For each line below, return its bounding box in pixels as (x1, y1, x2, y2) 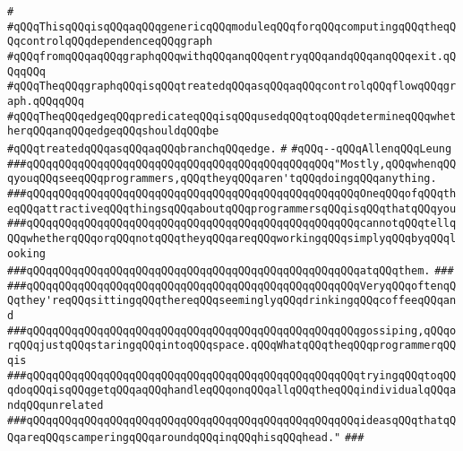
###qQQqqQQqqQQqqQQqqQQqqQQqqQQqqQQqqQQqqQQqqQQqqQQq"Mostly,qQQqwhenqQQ (7, 157, 457, 170)
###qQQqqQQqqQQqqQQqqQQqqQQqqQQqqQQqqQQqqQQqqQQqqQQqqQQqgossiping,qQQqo (7, 324, 457, 337)
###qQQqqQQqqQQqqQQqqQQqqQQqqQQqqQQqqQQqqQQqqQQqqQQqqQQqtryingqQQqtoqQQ (7, 369, 457, 382)
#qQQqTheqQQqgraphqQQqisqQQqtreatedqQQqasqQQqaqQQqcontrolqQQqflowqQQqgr (7, 80, 457, 93)
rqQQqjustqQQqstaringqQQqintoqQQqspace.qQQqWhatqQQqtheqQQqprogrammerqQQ (7, 339, 457, 352)
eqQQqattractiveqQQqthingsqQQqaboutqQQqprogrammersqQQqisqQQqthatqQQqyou (7, 202, 457, 215)
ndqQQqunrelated (7, 399, 104, 412)
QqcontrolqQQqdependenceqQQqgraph (7, 35, 213, 48)
